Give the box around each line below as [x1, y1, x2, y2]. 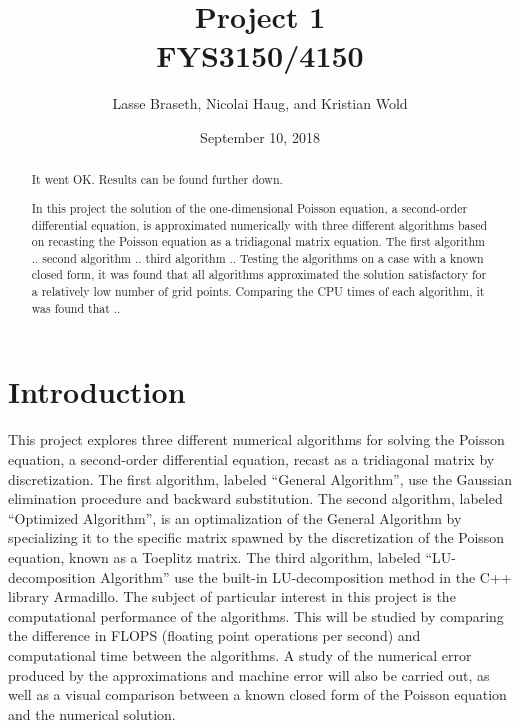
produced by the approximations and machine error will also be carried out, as [8, 664, 490, 685]
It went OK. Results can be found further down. [31, 171, 283, 188]
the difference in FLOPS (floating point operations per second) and [8, 625, 421, 646]
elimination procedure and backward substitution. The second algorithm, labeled [8, 488, 503, 509]
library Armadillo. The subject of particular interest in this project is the [8, 586, 456, 607]
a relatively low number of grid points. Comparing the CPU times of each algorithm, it [31, 283, 485, 300]
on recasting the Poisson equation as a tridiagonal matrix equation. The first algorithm [31, 233, 485, 250]
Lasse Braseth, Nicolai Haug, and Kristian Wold [112, 93, 408, 114]
